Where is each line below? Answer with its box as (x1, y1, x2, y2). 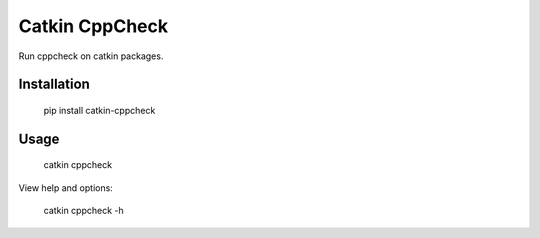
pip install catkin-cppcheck (43, 104, 156, 116)
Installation (18, 76, 90, 93)
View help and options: (18, 181, 114, 194)
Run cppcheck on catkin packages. (18, 50, 164, 62)
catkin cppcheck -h (43, 205, 124, 217)
